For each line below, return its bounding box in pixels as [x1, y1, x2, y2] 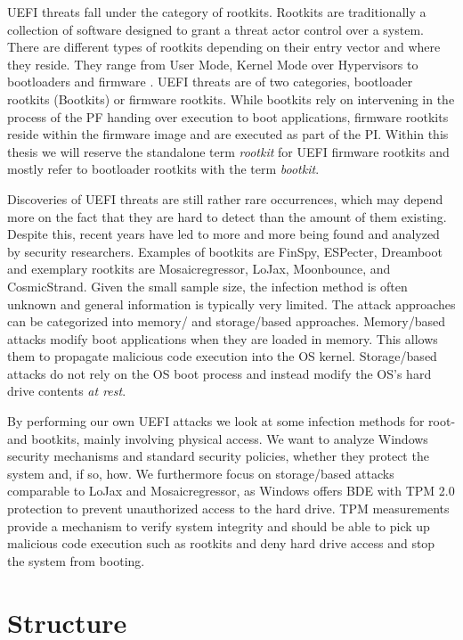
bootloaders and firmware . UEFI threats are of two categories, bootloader [7, 72, 413, 91]
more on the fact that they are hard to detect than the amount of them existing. [7, 207, 447, 226]
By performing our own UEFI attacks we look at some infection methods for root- [7, 412, 456, 431]
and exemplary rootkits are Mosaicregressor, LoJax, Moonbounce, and [7, 259, 391, 278]
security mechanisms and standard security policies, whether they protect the [7, 447, 429, 465]
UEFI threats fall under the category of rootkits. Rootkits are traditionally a [7, 3, 426, 21]
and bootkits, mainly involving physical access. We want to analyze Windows [7, 429, 428, 447]
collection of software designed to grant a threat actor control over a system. [7, 20, 424, 38]
